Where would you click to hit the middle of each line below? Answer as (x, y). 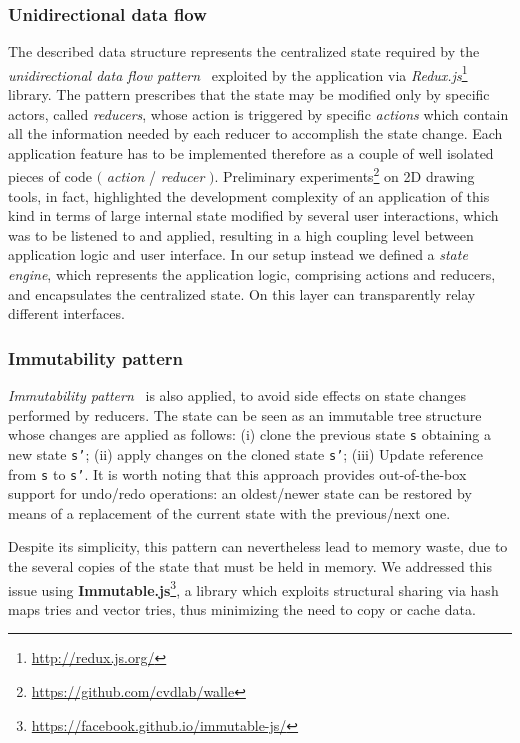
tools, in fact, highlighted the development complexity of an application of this (249, 195)
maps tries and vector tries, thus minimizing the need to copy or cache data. (242, 608)
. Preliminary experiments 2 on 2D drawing (344, 175)
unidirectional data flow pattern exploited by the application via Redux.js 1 (238, 73)
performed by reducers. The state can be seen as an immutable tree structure (245, 414)
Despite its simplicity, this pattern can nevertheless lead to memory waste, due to (258, 546)
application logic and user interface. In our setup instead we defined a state (238, 254)
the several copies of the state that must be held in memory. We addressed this (250, 566)
